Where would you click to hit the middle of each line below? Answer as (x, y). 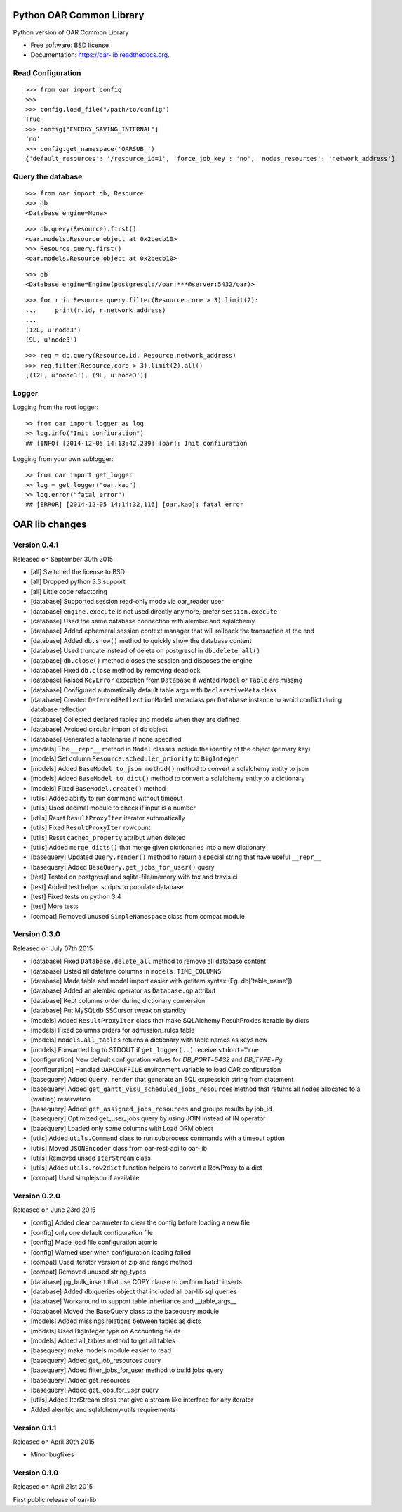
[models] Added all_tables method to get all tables (103, 1341)
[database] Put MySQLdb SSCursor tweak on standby (108, 1010)
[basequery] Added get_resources (80, 1380)
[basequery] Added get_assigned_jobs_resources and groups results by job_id (151, 1109)
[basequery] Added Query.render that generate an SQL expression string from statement (162, 1079)
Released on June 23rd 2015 (54, 1210)
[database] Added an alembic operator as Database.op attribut (123, 990)
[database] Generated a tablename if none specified (106, 739)
